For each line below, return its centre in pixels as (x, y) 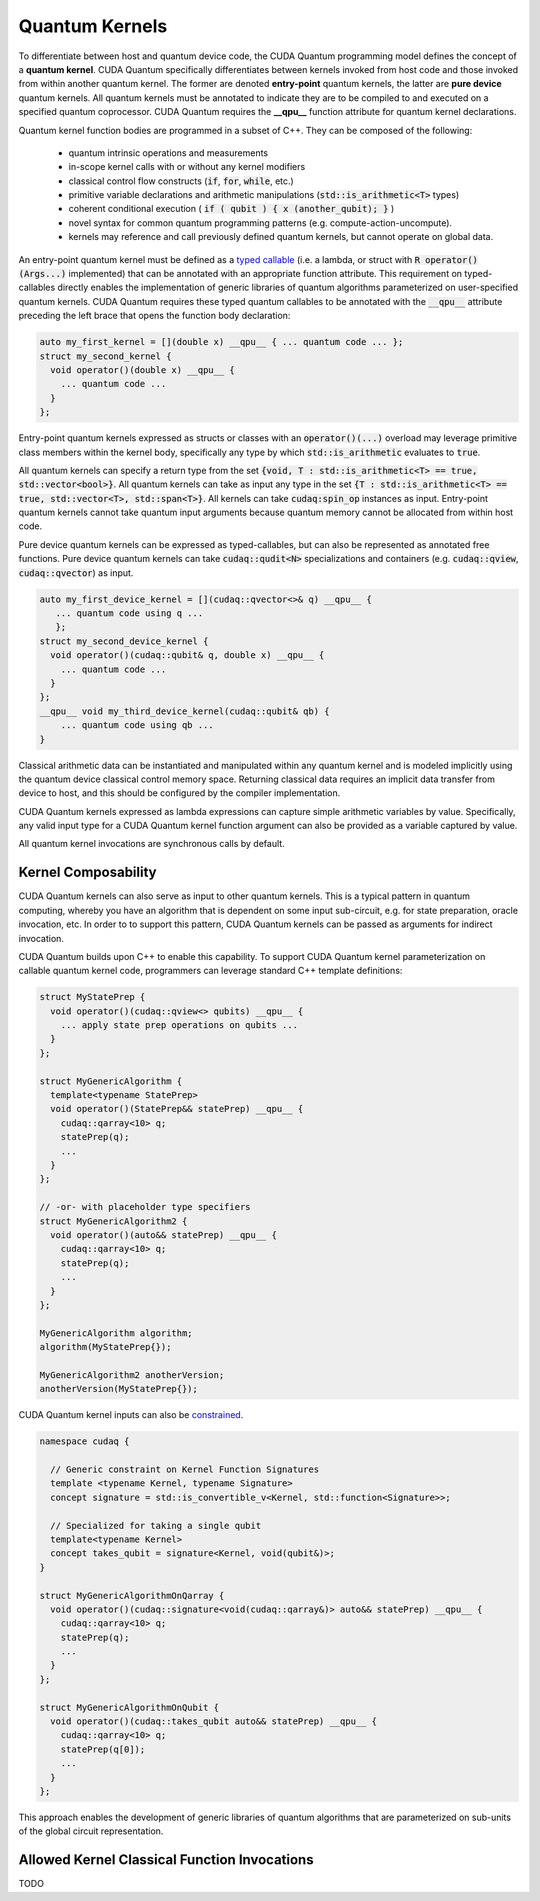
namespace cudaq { (84, 1441)
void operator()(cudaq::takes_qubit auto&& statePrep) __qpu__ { (214, 1721)
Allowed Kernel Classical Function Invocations (166, 1860)
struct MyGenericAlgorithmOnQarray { (132, 1595)
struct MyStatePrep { (92, 997)
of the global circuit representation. (91, 1831)
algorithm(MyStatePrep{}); (105, 1347)
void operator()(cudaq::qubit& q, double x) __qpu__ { (187, 655)
